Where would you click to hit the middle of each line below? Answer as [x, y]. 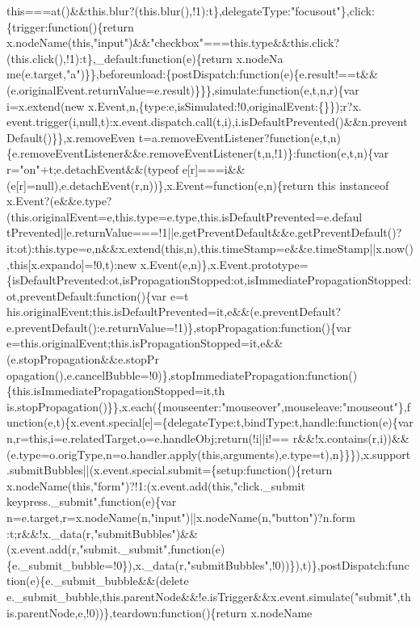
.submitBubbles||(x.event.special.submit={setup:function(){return [170, 470]
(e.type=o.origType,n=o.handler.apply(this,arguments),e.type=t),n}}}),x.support [209, 454]
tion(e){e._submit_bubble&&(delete [98, 581]
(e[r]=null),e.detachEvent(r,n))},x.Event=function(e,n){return [160, 185]
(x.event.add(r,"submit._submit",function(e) [116, 549]
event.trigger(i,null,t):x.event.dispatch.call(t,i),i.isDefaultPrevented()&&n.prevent [207, 122]
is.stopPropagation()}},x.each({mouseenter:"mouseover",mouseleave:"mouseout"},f [209, 406]
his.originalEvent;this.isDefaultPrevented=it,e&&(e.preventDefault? [174, 311]
